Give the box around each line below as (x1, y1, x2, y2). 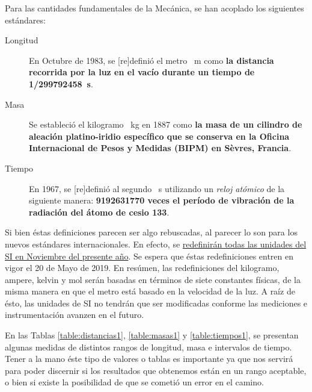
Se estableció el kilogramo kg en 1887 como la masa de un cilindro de (29, 118, 302, 131)
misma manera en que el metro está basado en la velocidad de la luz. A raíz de (5, 285, 295, 297)
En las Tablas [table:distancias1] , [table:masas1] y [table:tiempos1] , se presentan (5, 329, 299, 341)
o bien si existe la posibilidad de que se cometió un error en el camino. (5, 376, 264, 388)
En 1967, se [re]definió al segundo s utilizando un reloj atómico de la (29, 182, 285, 194)
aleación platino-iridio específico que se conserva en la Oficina (29, 129, 290, 142)
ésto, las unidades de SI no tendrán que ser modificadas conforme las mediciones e (5, 296, 308, 309)
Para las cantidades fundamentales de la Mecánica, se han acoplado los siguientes (5, 2, 304, 14)
